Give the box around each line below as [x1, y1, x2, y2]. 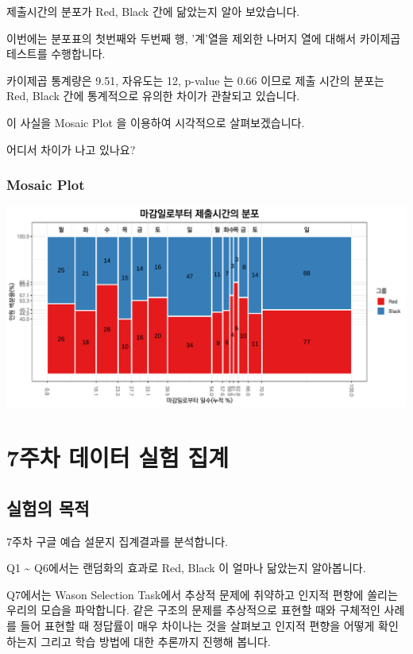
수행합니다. [51, 45, 106, 62]
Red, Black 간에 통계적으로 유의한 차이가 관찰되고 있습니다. [6, 87, 300, 104]
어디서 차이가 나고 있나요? [6, 141, 136, 157]
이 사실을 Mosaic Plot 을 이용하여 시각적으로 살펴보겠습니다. [6, 114, 305, 130]
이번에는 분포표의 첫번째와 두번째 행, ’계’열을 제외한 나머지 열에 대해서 [6, 29, 357, 46]
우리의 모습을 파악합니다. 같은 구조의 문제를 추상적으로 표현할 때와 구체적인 [6, 602, 380, 618]
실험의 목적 [6, 495, 90, 520]
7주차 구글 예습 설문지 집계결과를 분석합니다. [6, 532, 228, 549]
